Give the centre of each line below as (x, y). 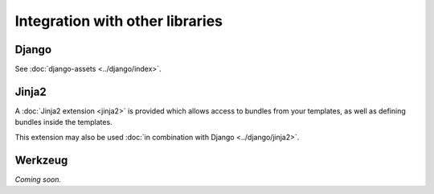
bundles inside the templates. (63, 122)
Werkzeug (41, 160)
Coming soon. (38, 179)
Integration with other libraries (119, 21)
